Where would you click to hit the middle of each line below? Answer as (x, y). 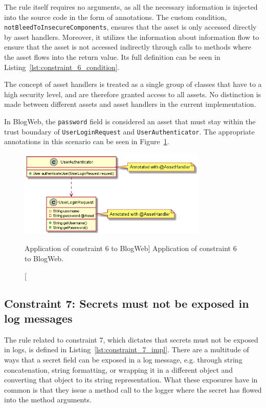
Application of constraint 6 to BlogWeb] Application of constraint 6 (131, 248)
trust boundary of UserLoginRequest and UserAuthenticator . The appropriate (129, 131)
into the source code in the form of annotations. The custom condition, (116, 17)
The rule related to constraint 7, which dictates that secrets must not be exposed (131, 339)
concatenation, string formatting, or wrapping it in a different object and (119, 369)
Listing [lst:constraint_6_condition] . (62, 67)
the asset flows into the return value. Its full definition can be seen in (112, 57)
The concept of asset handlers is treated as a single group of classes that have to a (133, 84)
